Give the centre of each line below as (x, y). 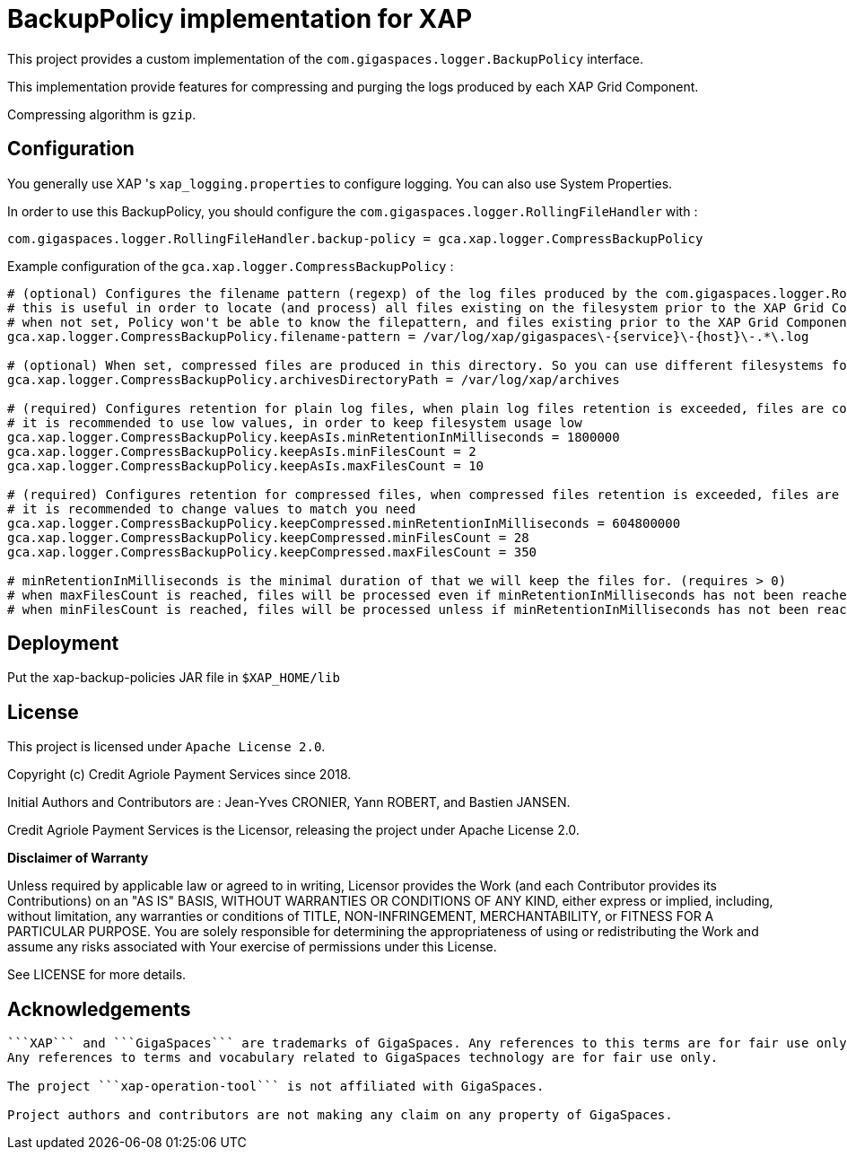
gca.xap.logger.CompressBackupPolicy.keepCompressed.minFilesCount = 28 (268, 537)
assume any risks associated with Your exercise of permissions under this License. (252, 947)
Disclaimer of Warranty (78, 858)
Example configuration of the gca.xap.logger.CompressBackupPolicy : (231, 266)
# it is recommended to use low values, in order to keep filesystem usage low (295, 422)
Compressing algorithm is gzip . (102, 114)
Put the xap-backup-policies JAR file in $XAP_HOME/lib (174, 678)
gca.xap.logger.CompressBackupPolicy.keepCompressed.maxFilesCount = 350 (272, 552)
